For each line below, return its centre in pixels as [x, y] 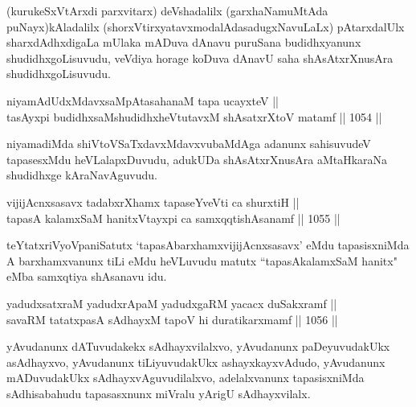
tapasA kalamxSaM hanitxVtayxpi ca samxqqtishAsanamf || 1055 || [173, 218]
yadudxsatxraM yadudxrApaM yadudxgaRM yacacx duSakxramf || [172, 303]
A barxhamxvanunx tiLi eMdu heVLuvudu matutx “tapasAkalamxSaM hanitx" [202, 260]
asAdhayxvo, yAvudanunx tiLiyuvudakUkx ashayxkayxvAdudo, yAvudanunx [196, 362]
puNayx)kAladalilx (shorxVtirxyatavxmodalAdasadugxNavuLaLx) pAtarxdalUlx [206, 26]
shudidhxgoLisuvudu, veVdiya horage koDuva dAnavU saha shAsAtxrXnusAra [200, 58]
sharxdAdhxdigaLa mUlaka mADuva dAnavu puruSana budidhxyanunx [184, 42]
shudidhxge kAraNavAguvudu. [82, 175]
